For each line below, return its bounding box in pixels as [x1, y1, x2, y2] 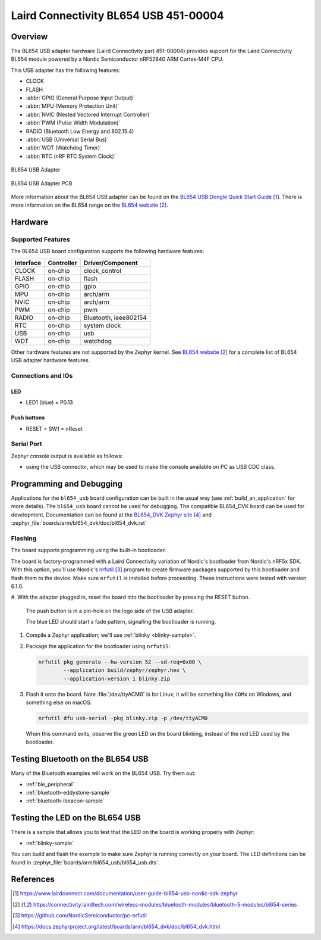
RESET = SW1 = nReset [26, 425, 83, 432]
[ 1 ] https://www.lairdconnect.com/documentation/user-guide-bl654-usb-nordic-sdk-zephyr [12, 890, 238, 897]
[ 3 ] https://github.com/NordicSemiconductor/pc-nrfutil [12, 912, 147, 919]
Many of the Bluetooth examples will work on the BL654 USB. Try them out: [11, 770, 196, 777]
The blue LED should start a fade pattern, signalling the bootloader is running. [26, 618, 216, 625]
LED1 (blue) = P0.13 [26, 399, 74, 406]
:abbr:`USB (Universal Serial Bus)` [26, 136, 109, 143]
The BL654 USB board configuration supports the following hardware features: [11, 248, 204, 255]
